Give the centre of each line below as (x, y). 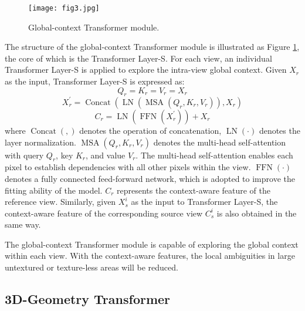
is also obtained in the (257, 213)
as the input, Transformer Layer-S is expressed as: (95, 81)
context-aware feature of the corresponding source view (104, 213)
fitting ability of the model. (54, 190)
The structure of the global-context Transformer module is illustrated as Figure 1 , (152, 47)
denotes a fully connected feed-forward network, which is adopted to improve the (150, 178)
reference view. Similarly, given (60, 202)
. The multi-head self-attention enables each (214, 155)
